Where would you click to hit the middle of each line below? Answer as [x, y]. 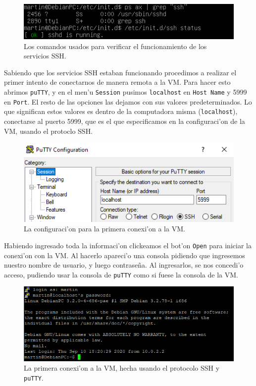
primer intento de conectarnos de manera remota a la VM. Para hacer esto [117, 82]
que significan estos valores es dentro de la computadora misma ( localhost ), [121, 111]
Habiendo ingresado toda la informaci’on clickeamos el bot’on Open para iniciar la [128, 245]
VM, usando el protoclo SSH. [49, 131]
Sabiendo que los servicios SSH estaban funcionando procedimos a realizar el [120, 72]
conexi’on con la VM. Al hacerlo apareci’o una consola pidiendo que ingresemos [125, 255]
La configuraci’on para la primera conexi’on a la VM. [104, 229]
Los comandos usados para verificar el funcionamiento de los [115, 46]
